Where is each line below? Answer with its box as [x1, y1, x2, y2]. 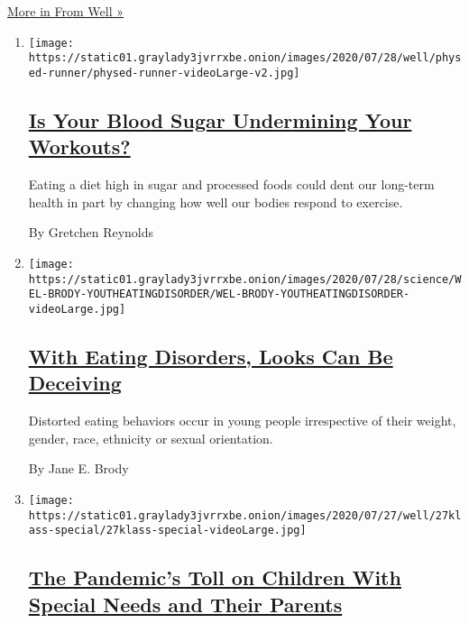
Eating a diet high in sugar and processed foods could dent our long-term [28, 175, 435, 194]
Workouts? [28, 133, 131, 160]
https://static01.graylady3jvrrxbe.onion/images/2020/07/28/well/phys [28, 51, 462, 65]
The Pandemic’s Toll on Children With [28, 563, 401, 591]
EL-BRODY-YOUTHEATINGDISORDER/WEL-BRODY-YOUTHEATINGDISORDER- [28, 288, 410, 301]
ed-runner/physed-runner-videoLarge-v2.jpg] [28, 66, 300, 79]
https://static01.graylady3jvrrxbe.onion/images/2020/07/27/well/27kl [28, 508, 462, 522]
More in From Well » [7, 2, 124, 20]
